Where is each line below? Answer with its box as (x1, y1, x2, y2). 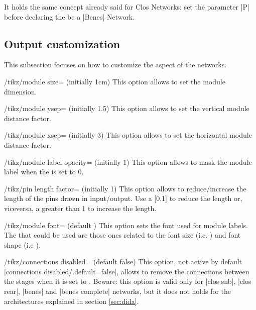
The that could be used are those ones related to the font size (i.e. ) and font (4, 230, 241, 240)
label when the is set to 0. (4, 166, 84, 177)
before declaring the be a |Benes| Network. (4, 11, 135, 22)
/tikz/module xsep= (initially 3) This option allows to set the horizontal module (4, 130, 252, 140)
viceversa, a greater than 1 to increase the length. (4, 202, 157, 213)
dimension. (4, 86, 37, 96)
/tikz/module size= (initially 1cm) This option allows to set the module (4, 76, 225, 86)
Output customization (4, 36, 120, 51)
